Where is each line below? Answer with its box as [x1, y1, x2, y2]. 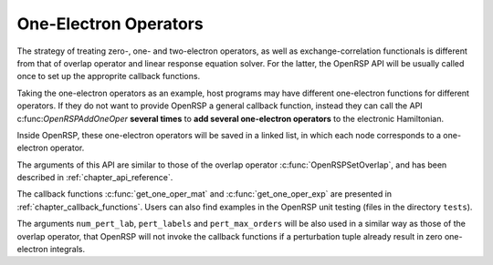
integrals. [49, 244, 86, 255]
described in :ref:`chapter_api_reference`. [16, 172, 173, 183]
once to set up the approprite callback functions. [16, 71, 201, 82]
